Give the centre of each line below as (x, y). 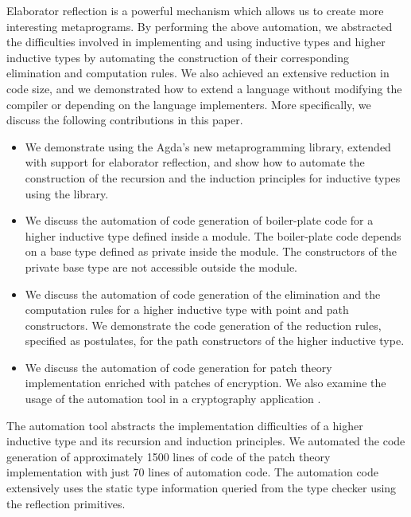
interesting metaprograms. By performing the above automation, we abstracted (200, 26)
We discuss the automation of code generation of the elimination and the (203, 294)
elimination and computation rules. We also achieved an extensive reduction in (198, 73)
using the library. (67, 193)
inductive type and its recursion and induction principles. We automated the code (206, 441)
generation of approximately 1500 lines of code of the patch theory (169, 456)
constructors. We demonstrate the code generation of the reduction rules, (203, 325)
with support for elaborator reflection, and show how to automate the (195, 162)
